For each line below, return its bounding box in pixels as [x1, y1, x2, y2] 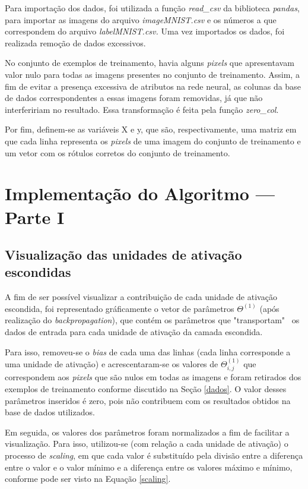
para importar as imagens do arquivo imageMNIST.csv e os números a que [5, 13, 277, 26]
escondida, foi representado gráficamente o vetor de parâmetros [5, 302, 234, 314]
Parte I [5, 204, 65, 229]
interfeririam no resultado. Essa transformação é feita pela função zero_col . [5, 103, 279, 115]
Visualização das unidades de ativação [5, 245, 242, 264]
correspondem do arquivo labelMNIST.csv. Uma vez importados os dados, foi [5, 25, 285, 37]
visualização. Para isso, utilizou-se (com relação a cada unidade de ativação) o [5, 437, 288, 450]
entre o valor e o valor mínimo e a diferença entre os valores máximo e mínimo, [5, 460, 293, 473]
